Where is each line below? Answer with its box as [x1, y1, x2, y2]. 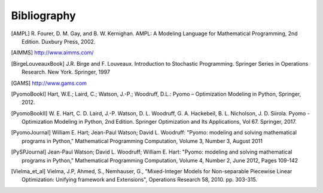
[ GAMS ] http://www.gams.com [11, 79, 87, 87]
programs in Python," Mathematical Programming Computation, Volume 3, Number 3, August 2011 [22, 137, 263, 145]
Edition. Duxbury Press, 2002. [22, 38, 96, 45]
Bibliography [11, 9, 76, 22]
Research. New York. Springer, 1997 [22, 69, 111, 76]
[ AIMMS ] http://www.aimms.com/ [11, 49, 94, 56]
